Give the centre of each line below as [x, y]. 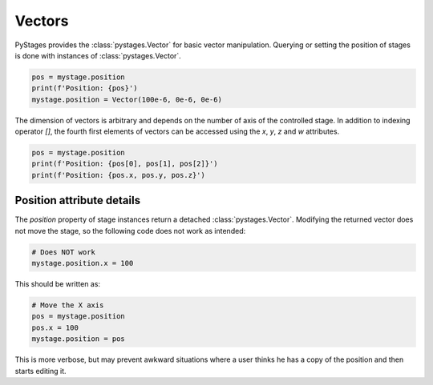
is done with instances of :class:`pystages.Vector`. [98, 55]
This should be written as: [57, 284]
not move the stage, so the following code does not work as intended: [130, 231]
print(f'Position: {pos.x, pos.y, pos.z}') [119, 175]
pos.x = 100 [55, 327]
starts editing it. [41, 371]
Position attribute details [77, 201]
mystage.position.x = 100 [83, 263]
